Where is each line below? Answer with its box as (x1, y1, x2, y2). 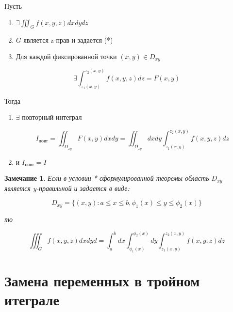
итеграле (4, 290, 59, 310)
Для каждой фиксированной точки (16, 51, 117, 61)
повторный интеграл (22, 112, 82, 122)
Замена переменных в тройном (4, 270, 200, 290)
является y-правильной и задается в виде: (4, 183, 130, 193)
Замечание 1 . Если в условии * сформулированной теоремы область (4, 173, 209, 183)
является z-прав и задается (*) (23, 35, 113, 45)
